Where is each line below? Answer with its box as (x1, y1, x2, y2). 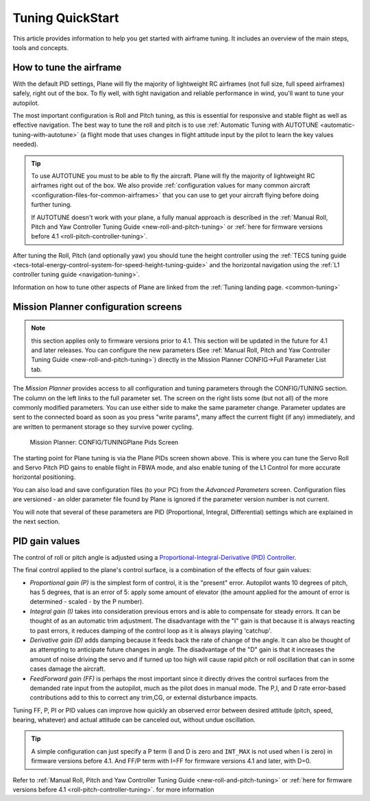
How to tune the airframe (12, 62, 122, 73)
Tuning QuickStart (12, 10, 119, 25)
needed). (12, 140, 39, 149)
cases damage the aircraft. (29, 665, 106, 673)
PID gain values (12, 535, 80, 547)
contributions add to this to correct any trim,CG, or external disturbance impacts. (29, 693, 258, 702)
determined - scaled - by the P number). (29, 597, 144, 606)
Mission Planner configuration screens (12, 301, 182, 312)
